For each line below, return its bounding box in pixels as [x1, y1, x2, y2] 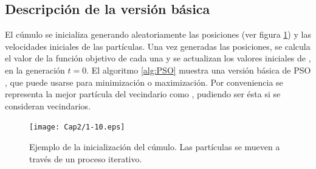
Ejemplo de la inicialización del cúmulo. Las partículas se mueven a [29, 140, 280, 153]
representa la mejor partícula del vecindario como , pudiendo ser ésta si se [5, 88, 281, 100]
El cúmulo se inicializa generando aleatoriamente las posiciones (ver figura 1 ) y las [5, 28, 311, 41]
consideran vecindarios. [5, 99, 91, 112]
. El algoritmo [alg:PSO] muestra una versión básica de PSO [86, 63, 311, 76]
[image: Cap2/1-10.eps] [29, 123, 125, 132]
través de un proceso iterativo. [29, 152, 142, 165]
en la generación [5, 63, 65, 76]
